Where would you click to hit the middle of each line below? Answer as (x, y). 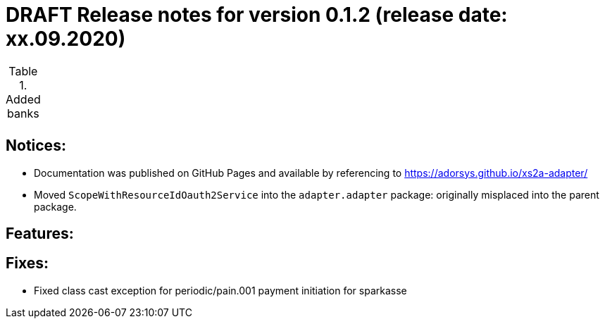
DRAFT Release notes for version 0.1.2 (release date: (257, 15)
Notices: (36, 146)
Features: (40, 234)
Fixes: (27, 263)
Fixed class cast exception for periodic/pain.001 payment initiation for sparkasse (220, 290)
